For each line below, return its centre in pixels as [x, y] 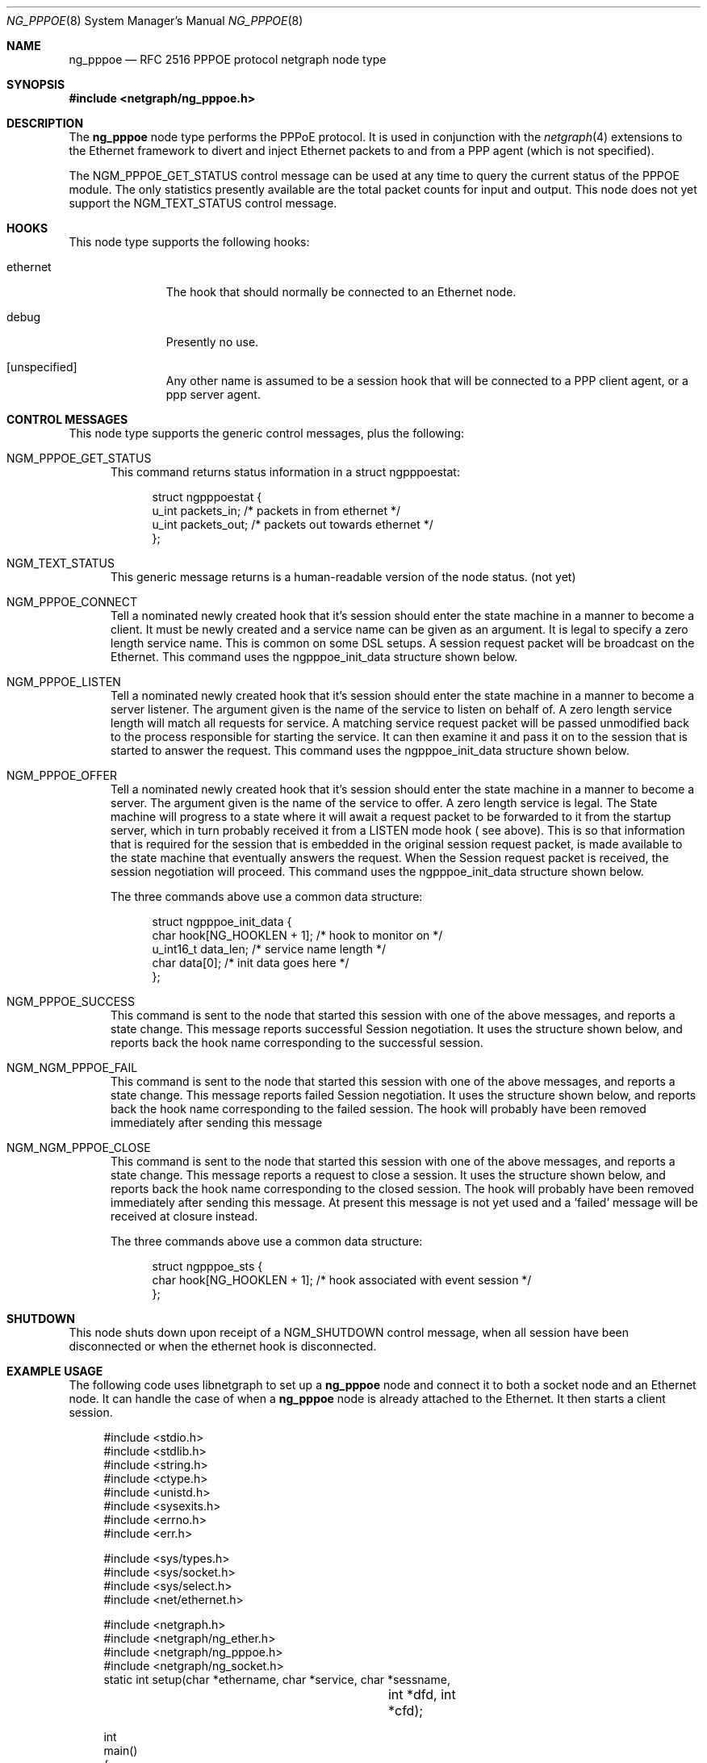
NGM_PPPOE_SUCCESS [71, 1001]
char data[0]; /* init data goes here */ [251, 963]
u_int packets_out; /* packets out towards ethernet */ [293, 524]
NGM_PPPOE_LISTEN [64, 682]
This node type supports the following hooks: [189, 242]
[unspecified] [42, 367]
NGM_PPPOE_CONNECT [72, 602]
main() [121, 1750]
